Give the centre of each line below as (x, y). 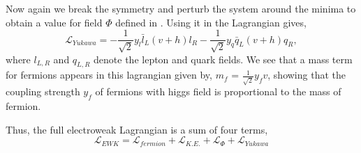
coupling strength (43, 91)
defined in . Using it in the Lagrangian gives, (211, 22)
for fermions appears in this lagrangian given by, (109, 75)
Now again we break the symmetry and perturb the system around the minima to (181, 8)
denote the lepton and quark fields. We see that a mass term (223, 59)
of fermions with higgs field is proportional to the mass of (218, 91)
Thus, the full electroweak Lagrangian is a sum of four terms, (137, 129)
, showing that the (307, 75)
